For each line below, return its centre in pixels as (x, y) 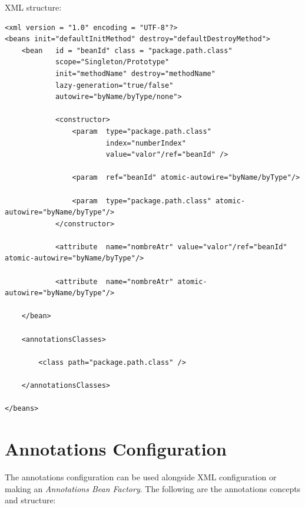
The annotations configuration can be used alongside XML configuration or (141, 476)
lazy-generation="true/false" (114, 85)
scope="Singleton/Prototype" (112, 62)
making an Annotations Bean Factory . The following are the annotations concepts (153, 488)
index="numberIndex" (146, 143)
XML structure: (33, 7)
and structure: (30, 500)
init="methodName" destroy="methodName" (135, 73)
